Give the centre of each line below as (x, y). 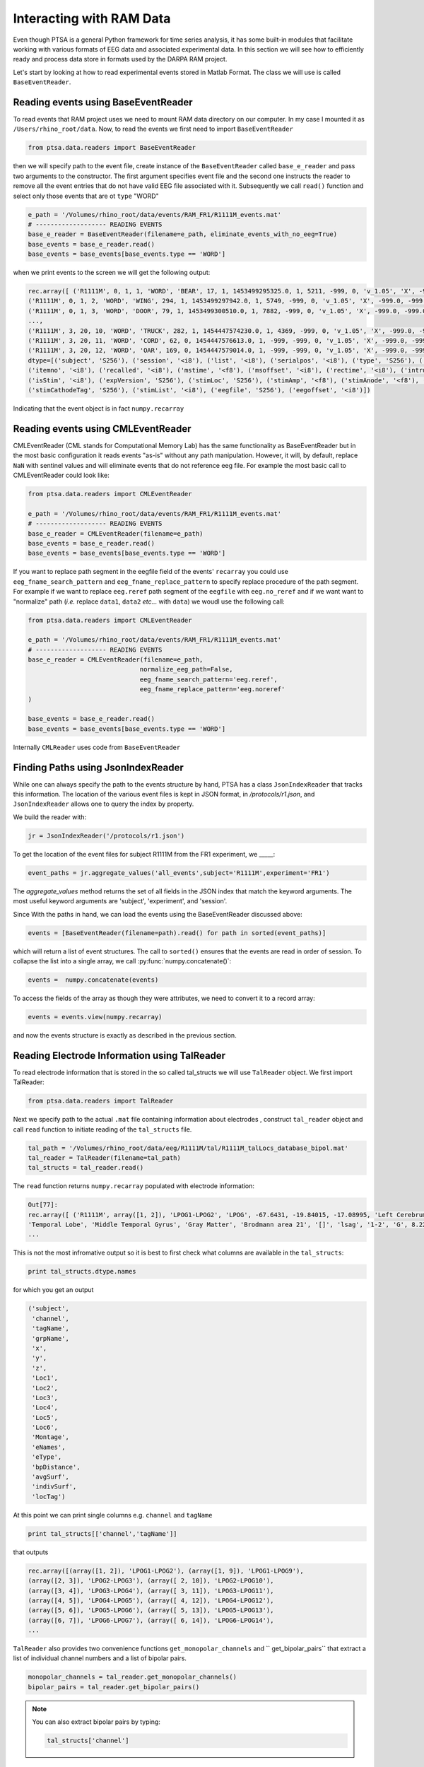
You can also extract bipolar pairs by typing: (96, 1722)
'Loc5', (45, 1417)
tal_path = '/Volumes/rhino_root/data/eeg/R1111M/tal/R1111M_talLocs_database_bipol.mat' (188, 1148)
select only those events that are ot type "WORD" (86, 196)
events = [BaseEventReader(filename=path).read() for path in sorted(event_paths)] (177, 933)
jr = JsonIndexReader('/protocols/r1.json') (106, 835)
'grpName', (51, 1338)
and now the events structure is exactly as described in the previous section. (125, 1035)
